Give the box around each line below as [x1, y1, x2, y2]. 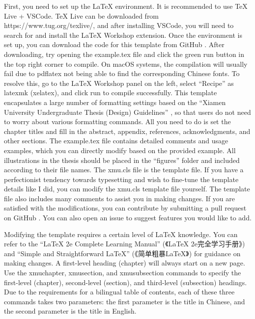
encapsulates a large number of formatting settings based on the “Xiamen [4, 97, 226, 107]
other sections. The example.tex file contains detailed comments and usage [4, 135, 228, 146]
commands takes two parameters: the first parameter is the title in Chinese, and [4, 296, 245, 306]
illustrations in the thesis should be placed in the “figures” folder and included [4, 155, 240, 165]
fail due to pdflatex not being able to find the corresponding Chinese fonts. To [4, 68, 240, 79]
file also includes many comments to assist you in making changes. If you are [4, 193, 235, 203]
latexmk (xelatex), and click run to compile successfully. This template [4, 87, 217, 98]
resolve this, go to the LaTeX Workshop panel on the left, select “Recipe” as [4, 78, 234, 88]
